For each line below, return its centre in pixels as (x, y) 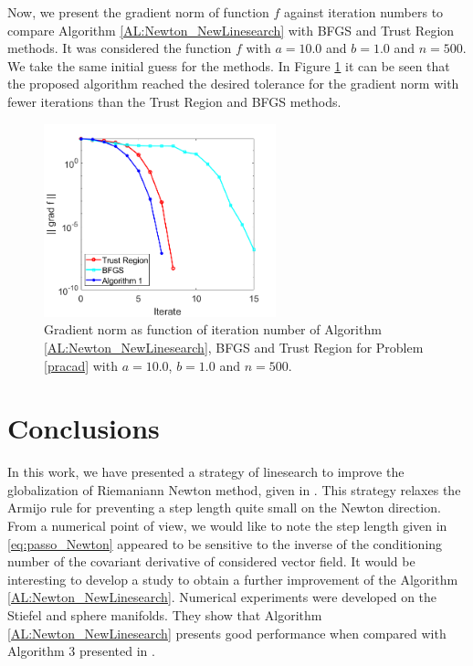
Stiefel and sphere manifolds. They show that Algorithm (165, 615)
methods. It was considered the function (120, 48)
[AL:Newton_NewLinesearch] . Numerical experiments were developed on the (222, 597)
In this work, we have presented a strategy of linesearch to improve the (206, 472)
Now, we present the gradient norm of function (138, 12)
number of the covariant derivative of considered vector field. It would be (211, 561)
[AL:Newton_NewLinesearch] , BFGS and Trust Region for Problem (234, 347)
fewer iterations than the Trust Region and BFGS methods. (174, 101)
